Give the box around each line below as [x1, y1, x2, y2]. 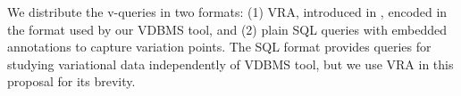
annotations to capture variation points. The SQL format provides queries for [7, 37, 432, 56]
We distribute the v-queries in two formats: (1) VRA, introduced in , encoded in [7, 3, 448, 20]
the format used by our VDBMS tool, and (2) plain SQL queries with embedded [7, 20, 448, 38]
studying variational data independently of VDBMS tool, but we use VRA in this [7, 54, 454, 73]
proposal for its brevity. [7, 72, 136, 91]
